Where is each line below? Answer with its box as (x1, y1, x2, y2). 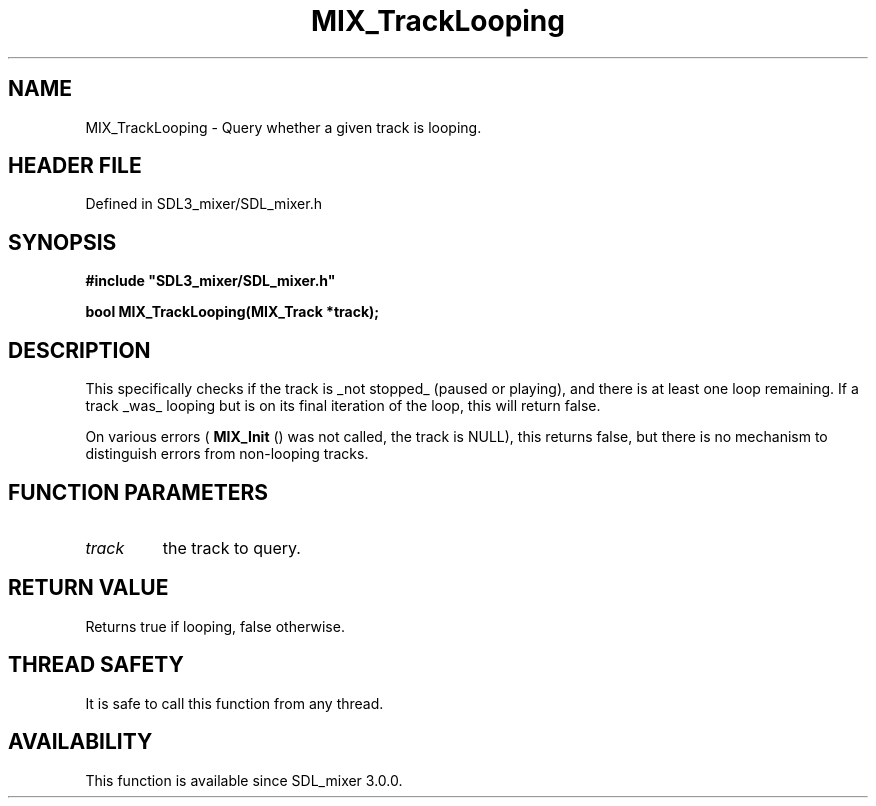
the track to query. (162, 537, 301, 558)
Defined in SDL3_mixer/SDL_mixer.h (85, 195, 322, 213)
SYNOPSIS (8, 229, 117, 255)
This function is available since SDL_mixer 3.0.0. (85, 771, 403, 789)
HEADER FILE (8, 153, 142, 179)
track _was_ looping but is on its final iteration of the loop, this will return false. (85, 397, 601, 415)
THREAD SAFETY (8, 652, 184, 678)
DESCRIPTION (8, 337, 151, 363)
